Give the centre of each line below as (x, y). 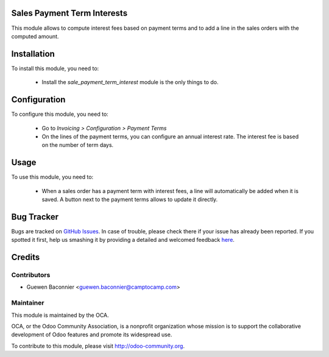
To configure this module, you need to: (60, 114)
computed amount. (35, 36)
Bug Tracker (35, 217)
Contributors (31, 275)
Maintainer (28, 303)
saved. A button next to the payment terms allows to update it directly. (130, 199)
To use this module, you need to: (52, 177)
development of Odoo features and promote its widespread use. (92, 334)
